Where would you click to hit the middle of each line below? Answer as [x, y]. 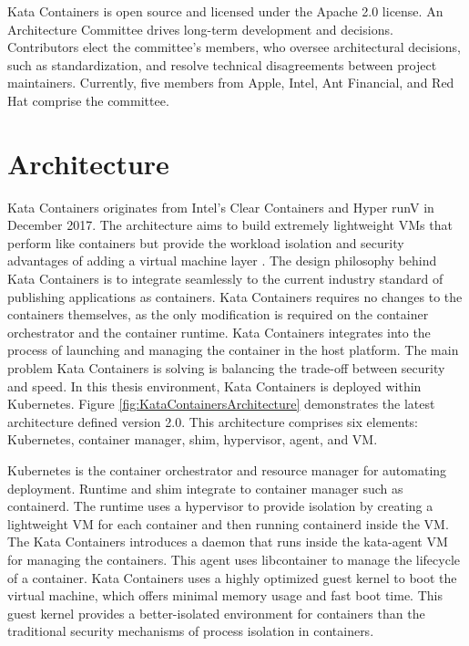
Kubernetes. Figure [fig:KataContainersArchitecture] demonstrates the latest [221, 404]
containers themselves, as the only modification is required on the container [218, 314]
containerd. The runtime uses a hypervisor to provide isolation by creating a [220, 506]
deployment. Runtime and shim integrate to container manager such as [205, 488]
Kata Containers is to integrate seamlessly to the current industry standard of [225, 279]
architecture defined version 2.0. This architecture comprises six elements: [213, 421]
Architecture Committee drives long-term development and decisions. [200, 29]
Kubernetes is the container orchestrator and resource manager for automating [227, 470]
